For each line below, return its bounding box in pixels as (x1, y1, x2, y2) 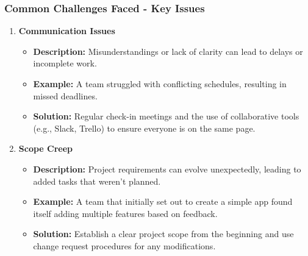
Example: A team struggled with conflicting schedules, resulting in (33, 77, 287, 90)
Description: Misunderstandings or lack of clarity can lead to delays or (33, 44, 303, 57)
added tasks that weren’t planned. (33, 174, 161, 187)
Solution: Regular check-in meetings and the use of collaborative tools (33, 110, 299, 123)
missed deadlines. (33, 89, 98, 102)
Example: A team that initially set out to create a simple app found (33, 195, 293, 208)
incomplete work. (33, 57, 97, 69)
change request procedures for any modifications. (33, 239, 216, 252)
